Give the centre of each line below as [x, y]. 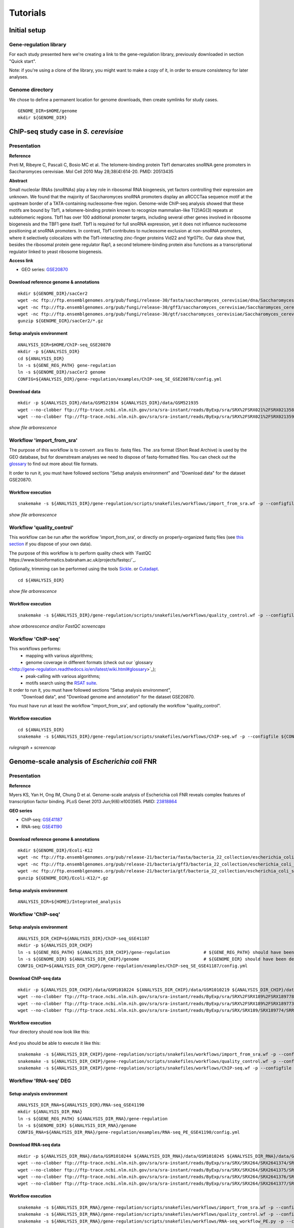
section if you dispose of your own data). [50, 544]
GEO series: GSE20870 [45, 270]
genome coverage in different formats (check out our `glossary [89, 662]
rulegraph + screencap [32, 748]
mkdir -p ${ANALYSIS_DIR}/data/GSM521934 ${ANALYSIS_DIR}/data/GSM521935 [108, 403]
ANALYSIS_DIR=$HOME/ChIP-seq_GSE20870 [64, 345]
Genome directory [31, 90]
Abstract [18, 181]
